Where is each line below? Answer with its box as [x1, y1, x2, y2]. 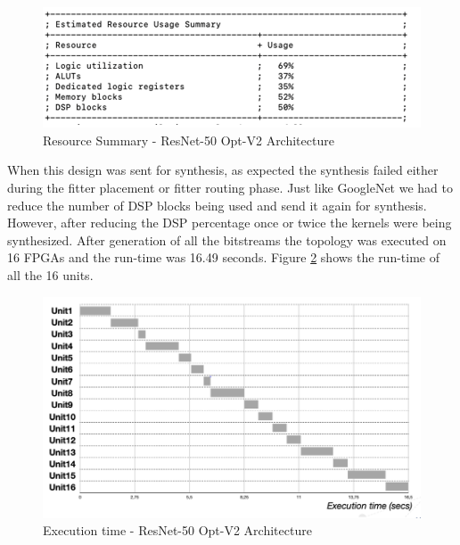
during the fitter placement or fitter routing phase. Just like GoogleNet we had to [7, 178, 453, 197]
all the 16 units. [7, 266, 94, 284]
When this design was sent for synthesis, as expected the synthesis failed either [7, 161, 439, 179]
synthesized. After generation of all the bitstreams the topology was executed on [7, 230, 447, 249]
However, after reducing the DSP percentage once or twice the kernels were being [7, 213, 452, 232]
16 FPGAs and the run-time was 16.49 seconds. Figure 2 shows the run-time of [7, 248, 440, 267]
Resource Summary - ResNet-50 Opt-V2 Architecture [43, 130, 334, 149]
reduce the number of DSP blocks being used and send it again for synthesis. [7, 195, 427, 214]
